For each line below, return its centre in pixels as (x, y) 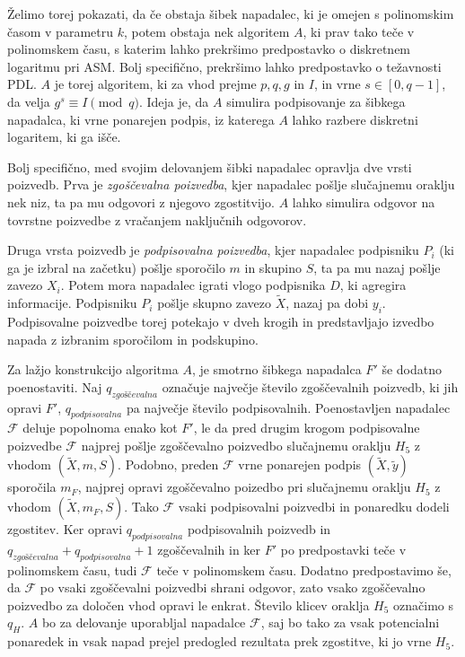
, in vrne (337, 84)
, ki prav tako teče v (359, 31)
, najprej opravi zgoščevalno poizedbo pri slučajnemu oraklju (244, 487)
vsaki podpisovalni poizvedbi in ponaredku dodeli (314, 507)
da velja (29, 101)
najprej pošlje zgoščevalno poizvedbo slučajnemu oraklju (236, 445)
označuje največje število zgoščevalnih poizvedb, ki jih (310, 386)
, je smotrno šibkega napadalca (276, 369)
